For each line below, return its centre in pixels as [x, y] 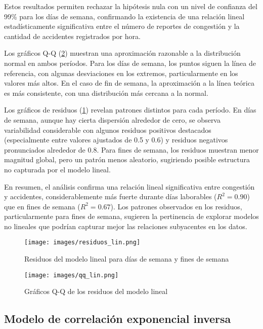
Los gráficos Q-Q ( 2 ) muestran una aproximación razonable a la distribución [122, 53]
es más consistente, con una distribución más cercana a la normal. [106, 93]
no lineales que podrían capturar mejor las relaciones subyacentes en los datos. [126, 226]
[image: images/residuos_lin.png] [82, 243]
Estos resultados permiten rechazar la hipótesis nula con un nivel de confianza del [131, 6]
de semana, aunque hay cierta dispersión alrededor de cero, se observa [112, 119]
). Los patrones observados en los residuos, [176, 206]
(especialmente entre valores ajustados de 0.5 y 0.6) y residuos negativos [116, 140]
